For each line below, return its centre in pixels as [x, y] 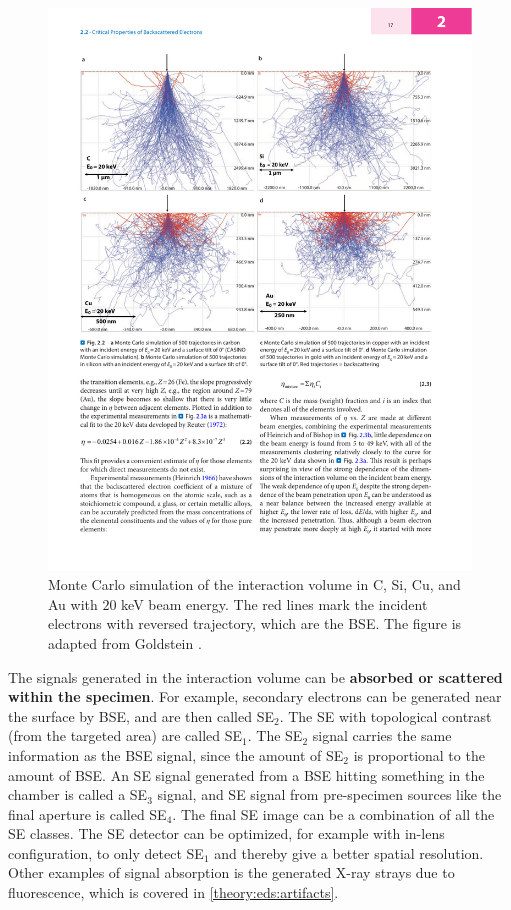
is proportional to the [419, 754]
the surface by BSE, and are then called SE [141, 715]
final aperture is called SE [87, 813]
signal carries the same [382, 735]
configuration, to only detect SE [106, 852]
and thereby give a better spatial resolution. [349, 852]
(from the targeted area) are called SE [125, 735]
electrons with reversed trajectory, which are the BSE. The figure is [255, 623]
